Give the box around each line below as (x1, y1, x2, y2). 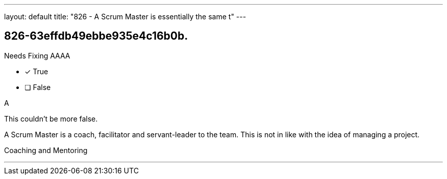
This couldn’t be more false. (4, 114, 98, 123)
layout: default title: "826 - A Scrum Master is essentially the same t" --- (4, 12, 246, 21)
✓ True (24, 67, 48, 76)
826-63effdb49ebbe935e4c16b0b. (4, 29, 188, 43)
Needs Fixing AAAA (4, 51, 70, 60)
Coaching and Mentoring (4, 145, 88, 155)
